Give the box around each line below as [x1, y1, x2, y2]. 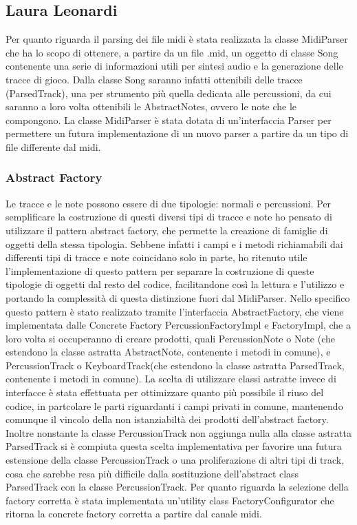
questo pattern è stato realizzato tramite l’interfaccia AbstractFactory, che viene [6, 304, 344, 318]
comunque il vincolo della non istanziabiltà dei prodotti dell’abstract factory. [6, 412, 329, 426]
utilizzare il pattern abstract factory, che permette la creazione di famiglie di [6, 223, 328, 237]
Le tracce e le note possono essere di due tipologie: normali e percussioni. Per [6, 196, 332, 210]
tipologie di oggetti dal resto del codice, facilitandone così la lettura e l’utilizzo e [6, 277, 345, 291]
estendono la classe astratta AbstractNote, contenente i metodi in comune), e [6, 344, 331, 359]
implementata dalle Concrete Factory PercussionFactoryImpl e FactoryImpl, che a [6, 318, 351, 332]
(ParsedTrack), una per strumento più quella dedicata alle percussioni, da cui [6, 85, 332, 100]
